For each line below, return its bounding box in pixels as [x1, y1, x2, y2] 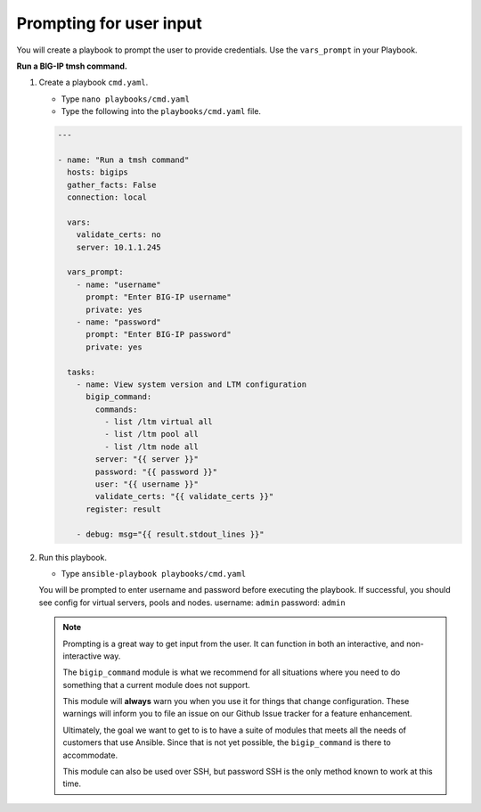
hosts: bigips [67, 168, 129, 177]
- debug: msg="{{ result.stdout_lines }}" [76, 529, 265, 539]
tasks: [67, 366, 96, 377]
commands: [94, 404, 138, 414]
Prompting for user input [16, 13, 202, 33]
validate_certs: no [76, 230, 162, 240]
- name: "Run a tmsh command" [57, 154, 190, 165]
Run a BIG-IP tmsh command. [16, 61, 128, 71]
